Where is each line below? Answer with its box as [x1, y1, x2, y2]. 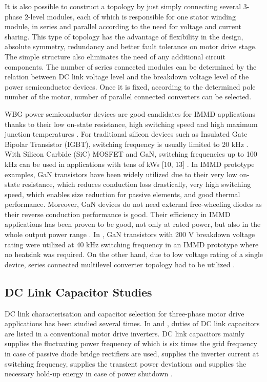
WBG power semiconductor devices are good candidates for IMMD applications [5, 108, 256, 119]
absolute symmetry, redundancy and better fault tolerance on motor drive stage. [5, 41, 257, 52]
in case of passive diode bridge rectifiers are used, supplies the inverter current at [5, 348, 259, 359]
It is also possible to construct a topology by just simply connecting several [5, 1, 241, 11]
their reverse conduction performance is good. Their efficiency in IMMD [5, 208, 231, 219]
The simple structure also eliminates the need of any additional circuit [5, 51, 225, 61]
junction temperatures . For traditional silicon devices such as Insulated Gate [5, 129, 248, 139]
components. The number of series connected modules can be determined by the [5, 61, 257, 72]
